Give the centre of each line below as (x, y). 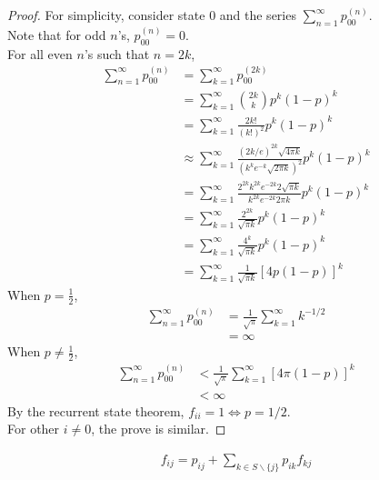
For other (34, 429)
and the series (258, 15)
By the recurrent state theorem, (96, 410)
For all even (40, 53)
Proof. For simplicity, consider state (106, 15)
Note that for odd (57, 34)
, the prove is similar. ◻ (159, 429)
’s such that (117, 53)
